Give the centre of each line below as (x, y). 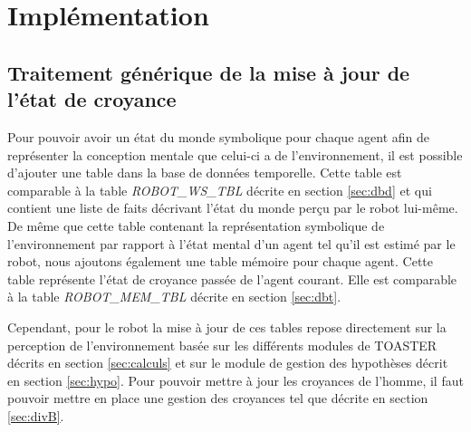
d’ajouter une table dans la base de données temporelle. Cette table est (205, 173)
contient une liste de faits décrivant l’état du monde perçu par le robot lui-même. (233, 208)
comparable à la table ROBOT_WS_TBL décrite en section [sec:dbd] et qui (220, 190)
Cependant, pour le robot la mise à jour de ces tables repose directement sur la (227, 326)
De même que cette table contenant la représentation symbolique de (196, 225)
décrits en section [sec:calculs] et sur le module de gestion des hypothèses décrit (228, 363)
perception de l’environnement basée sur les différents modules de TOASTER (222, 345)
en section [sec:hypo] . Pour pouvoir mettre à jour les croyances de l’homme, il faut (235, 380)
